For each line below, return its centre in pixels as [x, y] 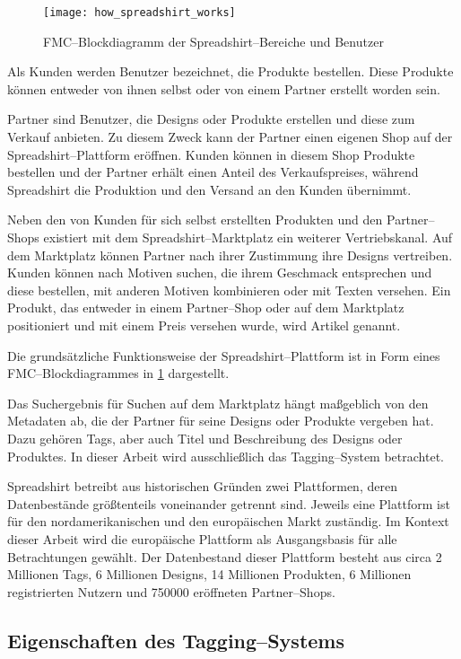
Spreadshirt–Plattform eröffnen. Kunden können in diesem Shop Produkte [211, 154]
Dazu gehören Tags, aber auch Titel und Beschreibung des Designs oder [205, 438]
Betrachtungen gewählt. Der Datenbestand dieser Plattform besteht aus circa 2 [225, 556]
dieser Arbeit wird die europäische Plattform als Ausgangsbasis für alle [202, 538]
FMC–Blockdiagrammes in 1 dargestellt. [118, 373]
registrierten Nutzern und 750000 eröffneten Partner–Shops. [171, 591]
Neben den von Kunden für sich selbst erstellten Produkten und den [195, 220]
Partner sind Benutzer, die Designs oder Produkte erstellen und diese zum [211, 119]
